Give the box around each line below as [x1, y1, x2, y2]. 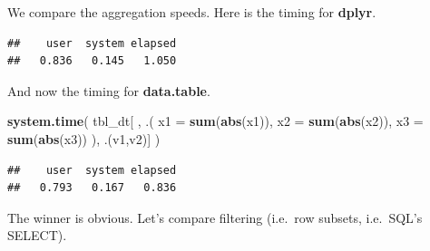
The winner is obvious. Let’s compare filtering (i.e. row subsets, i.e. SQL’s [7, 208, 423, 227]
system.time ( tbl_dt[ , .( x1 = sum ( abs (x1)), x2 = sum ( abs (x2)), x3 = [7, 111, 424, 130]
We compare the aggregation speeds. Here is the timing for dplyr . [7, 3, 376, 21]
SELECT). [7, 226, 67, 245]
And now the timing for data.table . [7, 81, 210, 100]
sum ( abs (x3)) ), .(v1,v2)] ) [7, 129, 161, 148]
